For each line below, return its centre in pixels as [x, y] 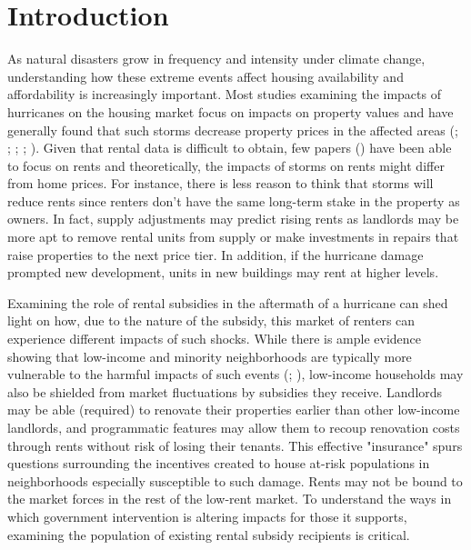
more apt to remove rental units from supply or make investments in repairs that [233, 237]
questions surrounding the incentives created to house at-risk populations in [219, 463]
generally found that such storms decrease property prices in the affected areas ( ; [233, 130]
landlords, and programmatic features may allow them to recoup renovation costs [234, 427]
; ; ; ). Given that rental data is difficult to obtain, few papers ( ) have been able [230, 148]
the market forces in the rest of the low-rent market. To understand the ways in [230, 499]
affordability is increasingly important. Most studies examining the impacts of [224, 94]
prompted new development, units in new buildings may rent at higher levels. [223, 272]
